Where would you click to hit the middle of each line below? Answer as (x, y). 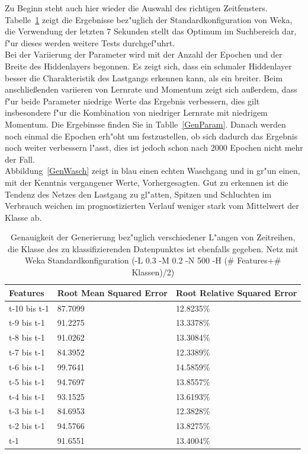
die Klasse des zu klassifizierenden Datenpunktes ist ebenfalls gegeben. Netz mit (153, 248)
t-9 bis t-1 (27, 323)
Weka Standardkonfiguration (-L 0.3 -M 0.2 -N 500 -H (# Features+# (153, 260)
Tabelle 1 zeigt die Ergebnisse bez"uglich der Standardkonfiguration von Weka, (149, 19)
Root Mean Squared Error (112, 292)
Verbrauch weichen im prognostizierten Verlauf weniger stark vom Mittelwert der (152, 206)
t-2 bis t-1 (27, 426)
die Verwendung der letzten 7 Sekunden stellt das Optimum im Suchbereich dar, (151, 31)
